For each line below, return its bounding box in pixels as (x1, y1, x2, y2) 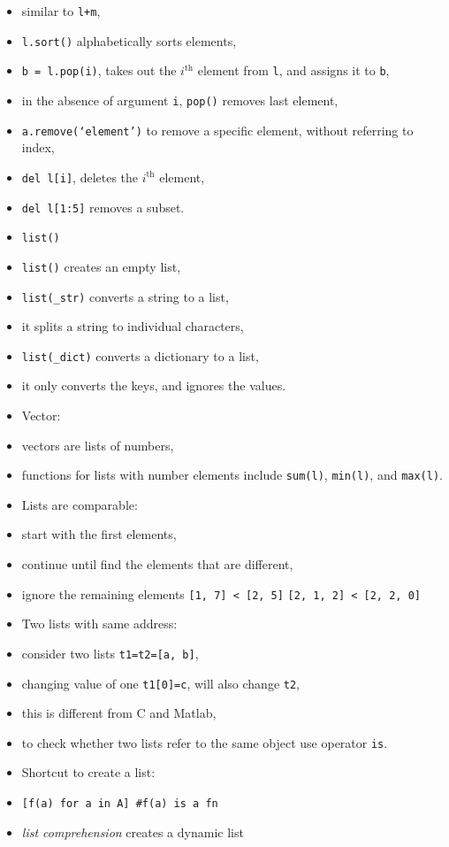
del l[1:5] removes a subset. (21, 197, 185, 216)
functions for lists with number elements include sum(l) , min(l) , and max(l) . (21, 466, 443, 484)
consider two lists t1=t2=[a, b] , (21, 643, 199, 662)
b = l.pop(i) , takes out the (21, 61, 177, 80)
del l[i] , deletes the (21, 167, 139, 186)
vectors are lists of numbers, (21, 435, 174, 454)
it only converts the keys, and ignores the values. (21, 376, 286, 395)
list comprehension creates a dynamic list (21, 822, 244, 841)
